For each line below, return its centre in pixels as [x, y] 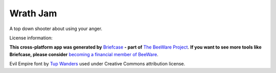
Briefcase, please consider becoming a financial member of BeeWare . [84, 54]
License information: [31, 38]
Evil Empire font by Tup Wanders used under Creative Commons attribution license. [97, 64]
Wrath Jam [33, 13]
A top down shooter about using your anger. [56, 29]
